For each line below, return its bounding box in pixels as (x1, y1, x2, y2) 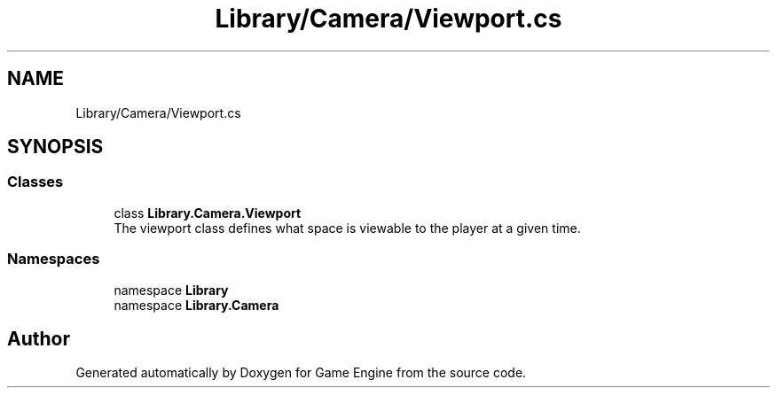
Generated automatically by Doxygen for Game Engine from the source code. (75, 365, 527, 381)
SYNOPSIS (7, 136, 104, 159)
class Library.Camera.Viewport (114, 205, 302, 221)
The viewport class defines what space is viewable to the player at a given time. (114, 220, 581, 236)
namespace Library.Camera (114, 297, 279, 313)
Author (7, 327, 70, 350)
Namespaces (7, 250, 100, 268)
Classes (7, 173, 64, 191)
